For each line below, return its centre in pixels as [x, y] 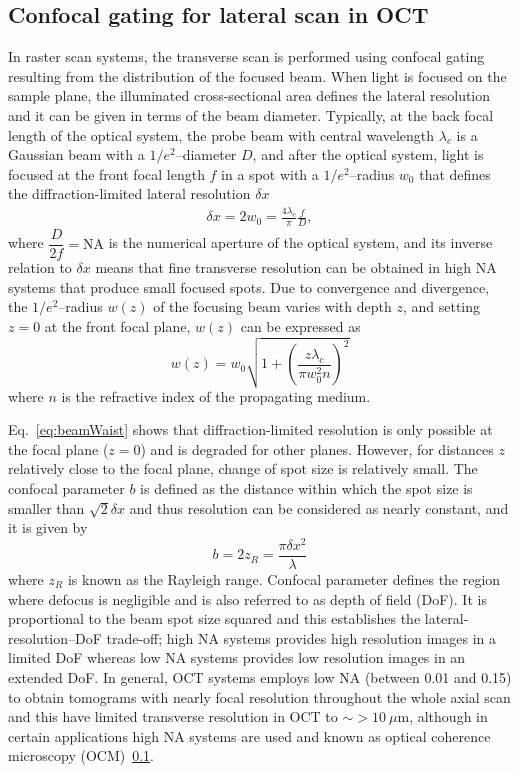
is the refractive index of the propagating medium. [216, 395]
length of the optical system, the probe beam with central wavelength [221, 134]
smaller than [46, 507]
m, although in [442, 716]
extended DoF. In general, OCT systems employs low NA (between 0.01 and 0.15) [260, 676]
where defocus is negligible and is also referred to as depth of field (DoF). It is [247, 598]
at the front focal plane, [117, 325]
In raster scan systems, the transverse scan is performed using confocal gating [246, 56]
